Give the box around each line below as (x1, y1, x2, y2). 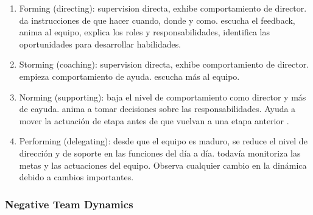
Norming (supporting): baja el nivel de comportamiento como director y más (19, 90, 306, 103)
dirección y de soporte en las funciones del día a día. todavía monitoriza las (19, 146, 301, 159)
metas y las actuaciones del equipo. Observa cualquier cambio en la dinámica (19, 158, 307, 171)
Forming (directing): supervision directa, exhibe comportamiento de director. (19, 2, 307, 14)
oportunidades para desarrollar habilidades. (19, 37, 181, 50)
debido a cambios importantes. (19, 171, 134, 183)
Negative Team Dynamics (5, 196, 133, 211)
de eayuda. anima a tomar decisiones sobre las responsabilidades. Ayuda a (19, 102, 296, 115)
